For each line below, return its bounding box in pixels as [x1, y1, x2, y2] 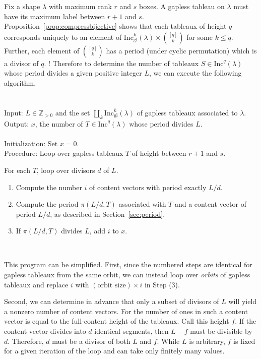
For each [4, 164, 30, 175]
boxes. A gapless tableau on [139, 1, 225, 11]
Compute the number [16, 182, 82, 192]
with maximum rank [48, 1, 112, 11]
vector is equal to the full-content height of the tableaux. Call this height [4, 316, 229, 326]
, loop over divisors [36, 164, 95, 175]
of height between [132, 148, 186, 158]
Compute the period [16, 199, 79, 209]
